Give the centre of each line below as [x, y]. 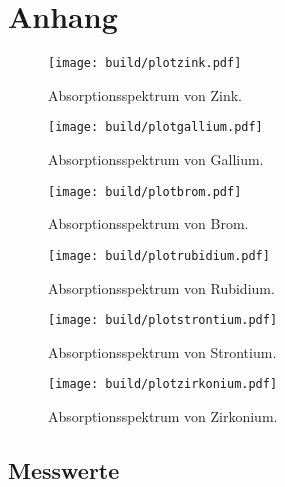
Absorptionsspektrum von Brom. [148, 223]
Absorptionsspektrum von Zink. [145, 94]
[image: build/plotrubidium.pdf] [159, 255]
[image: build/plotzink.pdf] [145, 63]
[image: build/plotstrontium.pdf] [163, 320]
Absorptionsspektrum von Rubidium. [161, 287]
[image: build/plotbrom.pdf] [145, 191]
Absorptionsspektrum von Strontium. [162, 351]
